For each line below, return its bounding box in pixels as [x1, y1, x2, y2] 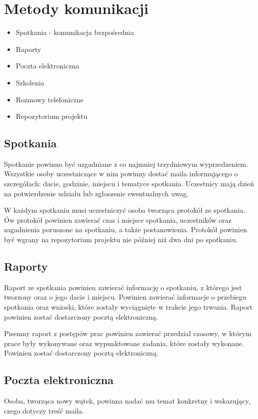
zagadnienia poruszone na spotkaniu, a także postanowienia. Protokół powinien [4, 224, 247, 235]
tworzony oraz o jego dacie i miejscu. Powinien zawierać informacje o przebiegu [4, 292, 246, 302]
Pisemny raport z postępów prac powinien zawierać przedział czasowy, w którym [4, 328, 251, 339]
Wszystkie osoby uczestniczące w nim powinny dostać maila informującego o [4, 168, 238, 179]
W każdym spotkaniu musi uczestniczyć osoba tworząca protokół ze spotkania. [4, 205, 245, 215]
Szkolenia [15, 77, 44, 87]
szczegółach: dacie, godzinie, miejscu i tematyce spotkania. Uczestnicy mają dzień [4, 178, 254, 189]
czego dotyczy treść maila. [4, 405, 84, 416]
